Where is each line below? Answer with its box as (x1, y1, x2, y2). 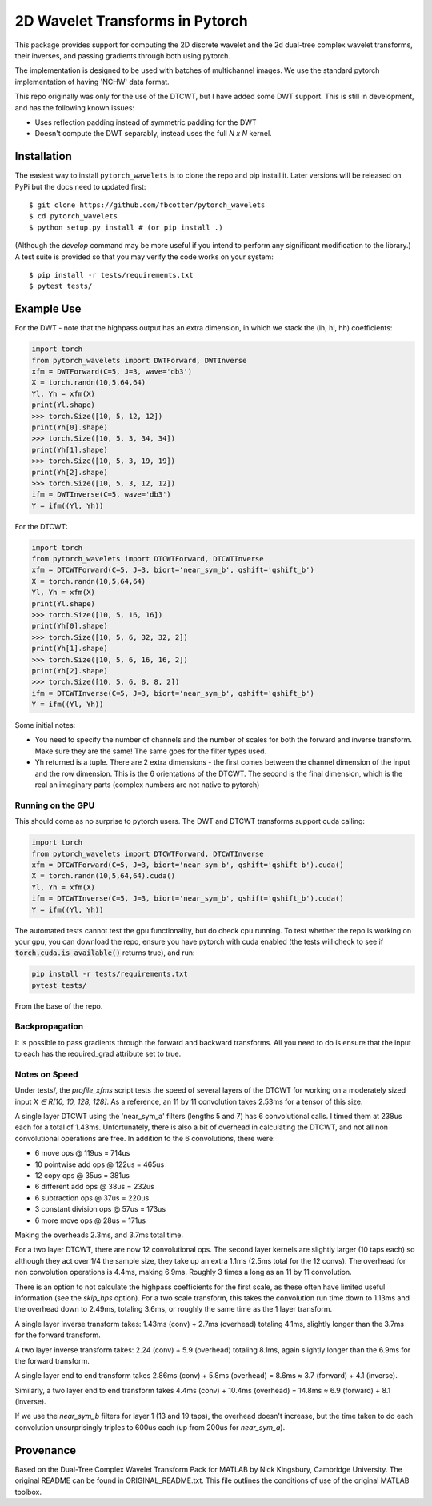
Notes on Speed (14, 1069, 79, 1080)
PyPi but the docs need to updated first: (14, 182, 146, 191)
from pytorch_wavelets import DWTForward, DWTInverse (31, 356, 247, 365)
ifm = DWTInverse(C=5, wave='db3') (31, 490, 171, 499)
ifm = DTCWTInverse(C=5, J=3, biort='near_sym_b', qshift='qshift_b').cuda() (31, 894, 344, 903)
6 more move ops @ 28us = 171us (34, 1216, 146, 1225)
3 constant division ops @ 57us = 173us (34, 1204, 166, 1214)
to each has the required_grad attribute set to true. (14, 1049, 182, 1059)
